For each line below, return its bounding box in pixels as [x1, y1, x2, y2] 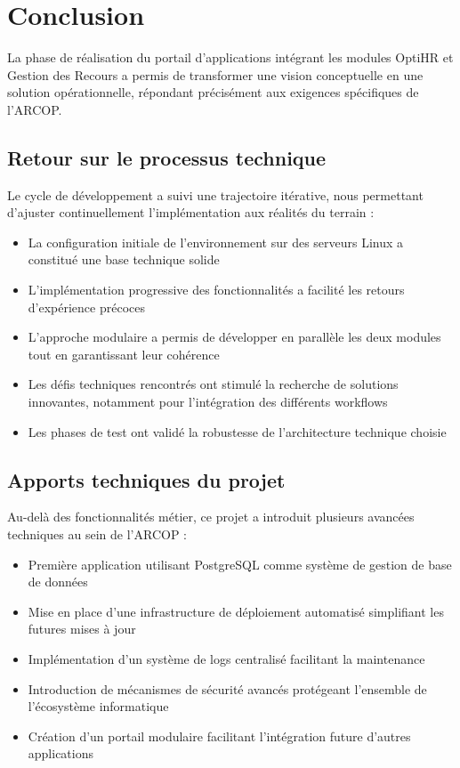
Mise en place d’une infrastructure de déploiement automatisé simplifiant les [28, 602, 444, 620]
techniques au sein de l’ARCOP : [7, 525, 187, 544]
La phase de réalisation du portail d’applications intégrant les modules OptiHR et [7, 48, 454, 67]
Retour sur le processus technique [7, 143, 327, 171]
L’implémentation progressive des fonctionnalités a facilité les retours [28, 280, 405, 299]
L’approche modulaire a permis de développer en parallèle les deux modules [28, 327, 441, 346]
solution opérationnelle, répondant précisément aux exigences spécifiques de [7, 83, 419, 101]
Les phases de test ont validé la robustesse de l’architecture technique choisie [28, 422, 447, 441]
